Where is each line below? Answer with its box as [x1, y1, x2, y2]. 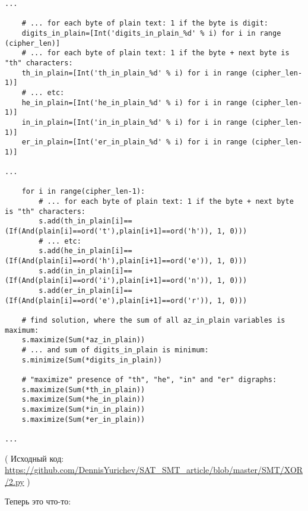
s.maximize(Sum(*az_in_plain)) [21, 336, 145, 345]
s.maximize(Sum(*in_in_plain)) [21, 405, 145, 414]
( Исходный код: [5, 452, 64, 464]
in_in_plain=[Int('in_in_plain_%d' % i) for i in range [21, 118, 247, 127]
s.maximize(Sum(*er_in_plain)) [21, 415, 145, 424]
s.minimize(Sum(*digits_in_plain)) [21, 355, 162, 364]
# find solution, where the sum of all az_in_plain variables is [21, 316, 285, 324]
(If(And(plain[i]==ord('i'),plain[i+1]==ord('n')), [5, 276, 213, 285]
